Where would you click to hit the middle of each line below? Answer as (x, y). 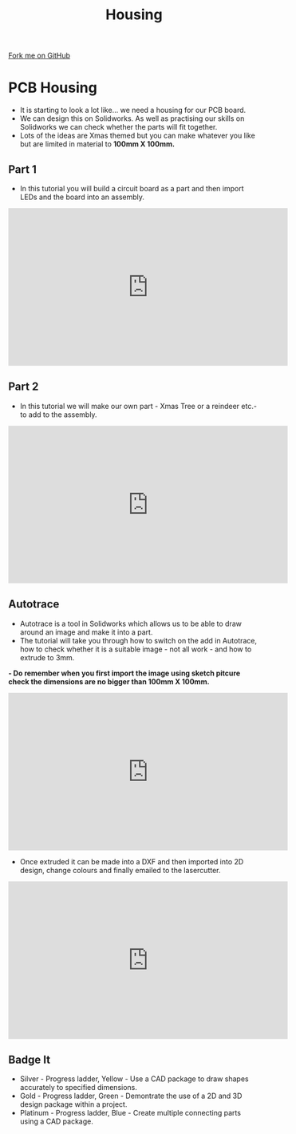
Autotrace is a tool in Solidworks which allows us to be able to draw (130, 623)
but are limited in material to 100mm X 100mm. (97, 144)
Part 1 (23, 169)
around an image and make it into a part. (86, 632)
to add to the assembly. (58, 415)
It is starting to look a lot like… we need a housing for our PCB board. (133, 110)
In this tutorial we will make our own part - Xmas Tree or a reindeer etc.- (138, 406)
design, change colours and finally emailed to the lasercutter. (120, 870)
